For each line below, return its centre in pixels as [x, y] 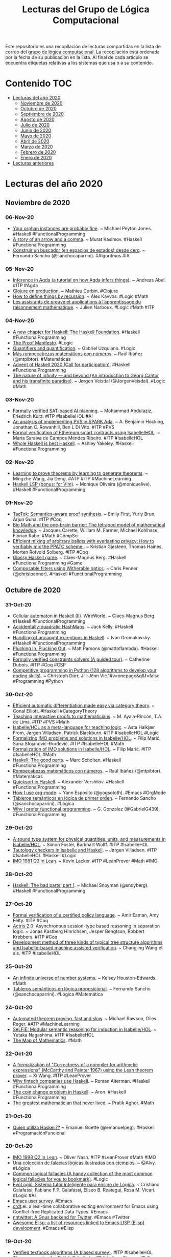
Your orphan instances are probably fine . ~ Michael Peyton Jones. [82, 228]
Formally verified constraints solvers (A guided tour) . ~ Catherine [81, 659]
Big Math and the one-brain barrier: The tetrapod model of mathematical [89, 525]
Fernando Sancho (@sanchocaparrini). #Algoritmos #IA [71, 256]
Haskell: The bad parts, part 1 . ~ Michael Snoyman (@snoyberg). [81, 885]
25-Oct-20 [19, 966]
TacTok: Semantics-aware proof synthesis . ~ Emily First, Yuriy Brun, [84, 514]
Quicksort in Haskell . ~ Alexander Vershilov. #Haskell [68, 782]
